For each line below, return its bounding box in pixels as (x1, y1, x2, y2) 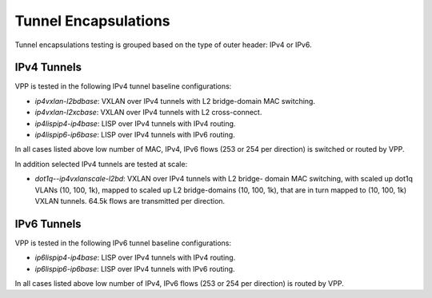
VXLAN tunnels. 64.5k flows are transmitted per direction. (34, 196, 226, 205)
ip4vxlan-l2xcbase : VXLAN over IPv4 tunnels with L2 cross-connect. (34, 108, 262, 117)
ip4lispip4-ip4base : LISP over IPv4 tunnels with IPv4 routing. (34, 118, 236, 128)
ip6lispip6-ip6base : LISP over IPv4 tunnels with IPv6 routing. (34, 264, 235, 273)
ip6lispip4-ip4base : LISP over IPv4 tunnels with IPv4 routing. (34, 252, 236, 263)
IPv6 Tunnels (14, 217, 82, 231)
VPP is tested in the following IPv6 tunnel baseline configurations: (14, 238, 232, 248)
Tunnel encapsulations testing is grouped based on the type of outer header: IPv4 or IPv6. (14, 40, 312, 50)
